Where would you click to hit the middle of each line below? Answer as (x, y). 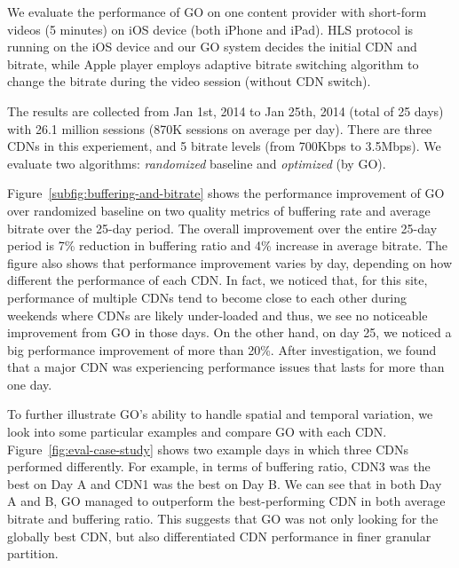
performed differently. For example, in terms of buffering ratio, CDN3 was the (219, 466)
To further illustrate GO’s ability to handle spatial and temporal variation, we (220, 414)
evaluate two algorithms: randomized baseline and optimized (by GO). (197, 163)
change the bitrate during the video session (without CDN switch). (189, 81)
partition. (33, 553)
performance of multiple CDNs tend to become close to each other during (207, 297)
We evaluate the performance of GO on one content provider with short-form (217, 12)
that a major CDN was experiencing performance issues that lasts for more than (226, 367)
